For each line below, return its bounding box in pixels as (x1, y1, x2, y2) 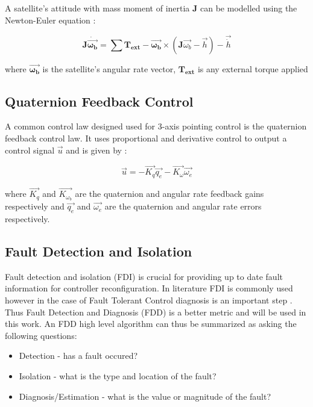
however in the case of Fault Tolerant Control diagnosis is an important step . (5, 294, 292, 306)
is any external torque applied (197, 62, 308, 75)
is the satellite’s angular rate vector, (42, 62, 176, 75)
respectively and (5, 200, 65, 213)
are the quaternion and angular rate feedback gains (75, 187, 264, 200)
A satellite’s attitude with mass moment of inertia (5, 2, 190, 14)
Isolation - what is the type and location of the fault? (19, 370, 217, 382)
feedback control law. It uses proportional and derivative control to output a (5, 132, 287, 144)
